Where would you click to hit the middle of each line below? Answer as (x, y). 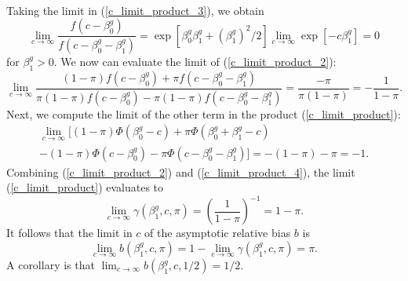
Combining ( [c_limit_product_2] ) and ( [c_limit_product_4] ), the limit (181, 172)
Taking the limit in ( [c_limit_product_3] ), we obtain (135, 10)
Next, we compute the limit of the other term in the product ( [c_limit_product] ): (204, 113)
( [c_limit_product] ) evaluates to (85, 187)
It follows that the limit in (69, 233)
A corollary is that (51, 265)
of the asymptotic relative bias (218, 233)
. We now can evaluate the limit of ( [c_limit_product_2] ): (195, 61)
